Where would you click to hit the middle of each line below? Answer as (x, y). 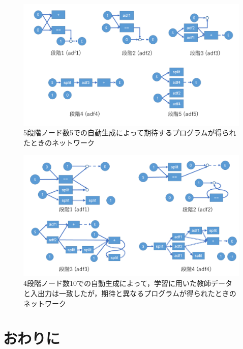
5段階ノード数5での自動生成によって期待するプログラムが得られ (130, 133)
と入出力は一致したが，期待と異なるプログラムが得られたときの (130, 293)
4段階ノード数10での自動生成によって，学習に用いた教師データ (128, 283)
